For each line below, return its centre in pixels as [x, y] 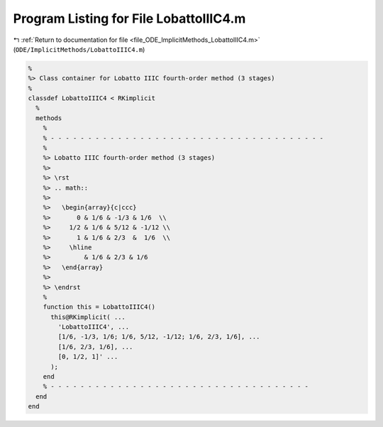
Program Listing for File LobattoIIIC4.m [129, 18]
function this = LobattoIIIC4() [99, 307]
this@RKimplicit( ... [88, 317]
